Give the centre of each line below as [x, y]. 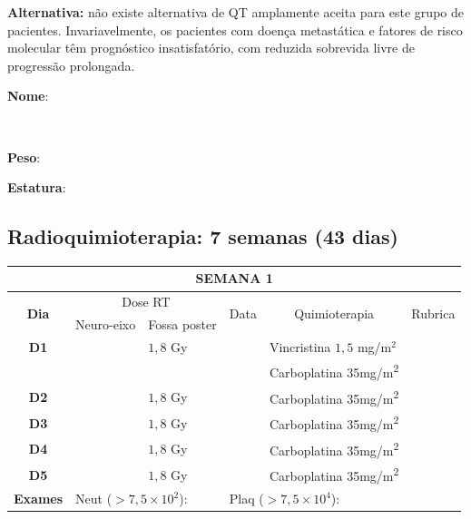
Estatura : [37, 187]
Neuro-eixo [106, 324]
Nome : [28, 96]
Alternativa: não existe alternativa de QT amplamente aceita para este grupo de [235, 12]
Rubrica [433, 313]
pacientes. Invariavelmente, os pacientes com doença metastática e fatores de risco [235, 29]
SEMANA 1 [234, 278]
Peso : [24, 157]
